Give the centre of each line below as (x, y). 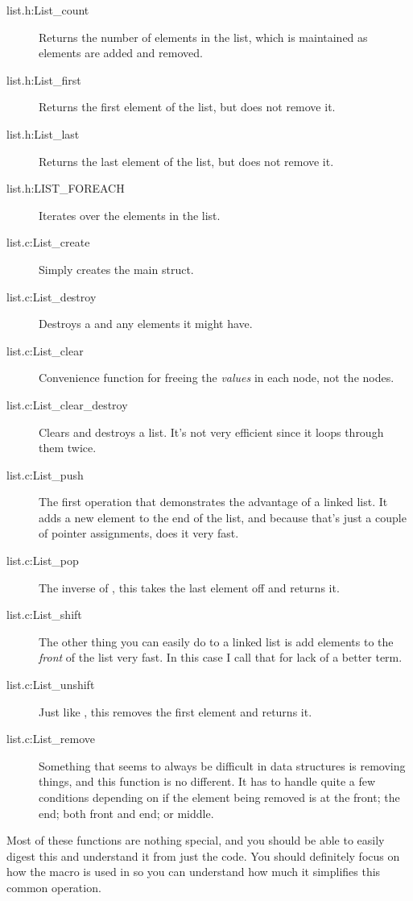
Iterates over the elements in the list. (130, 215)
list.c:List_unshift (51, 685)
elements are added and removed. (121, 53)
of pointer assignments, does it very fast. (139, 533)
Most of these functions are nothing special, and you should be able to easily (196, 840)
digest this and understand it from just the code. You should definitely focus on (203, 855)
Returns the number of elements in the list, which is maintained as (203, 37)
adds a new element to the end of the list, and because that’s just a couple (223, 517)
